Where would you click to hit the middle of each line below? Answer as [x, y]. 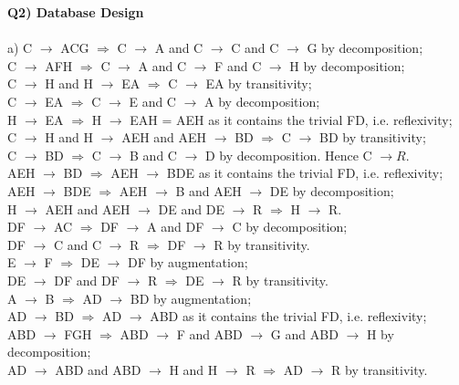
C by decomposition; [290, 227]
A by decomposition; [262, 101]
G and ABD [304, 333]
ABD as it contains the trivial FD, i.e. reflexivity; [288, 316]
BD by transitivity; [373, 137]
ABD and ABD [98, 369]
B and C [153, 155]
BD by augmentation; [191, 298]
